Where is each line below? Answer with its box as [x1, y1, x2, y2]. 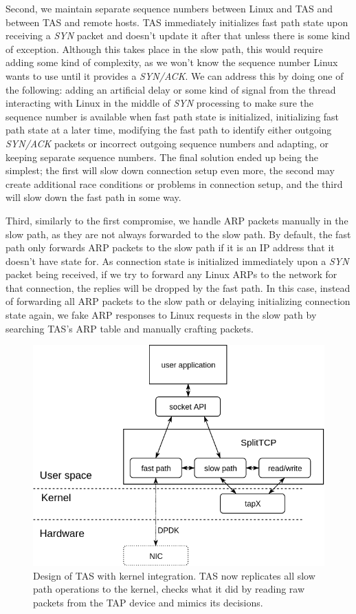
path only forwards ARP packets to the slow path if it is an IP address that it [5, 240, 335, 255]
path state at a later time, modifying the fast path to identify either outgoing [5, 123, 332, 137]
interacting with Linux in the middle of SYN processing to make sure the [5, 96, 314, 110]
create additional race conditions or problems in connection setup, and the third [5, 176, 343, 191]
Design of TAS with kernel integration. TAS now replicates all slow [33, 568, 315, 582]
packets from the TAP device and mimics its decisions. [33, 595, 263, 609]
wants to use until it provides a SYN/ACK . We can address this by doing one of [5, 68, 344, 83]
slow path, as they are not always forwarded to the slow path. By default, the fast [5, 226, 351, 241]
